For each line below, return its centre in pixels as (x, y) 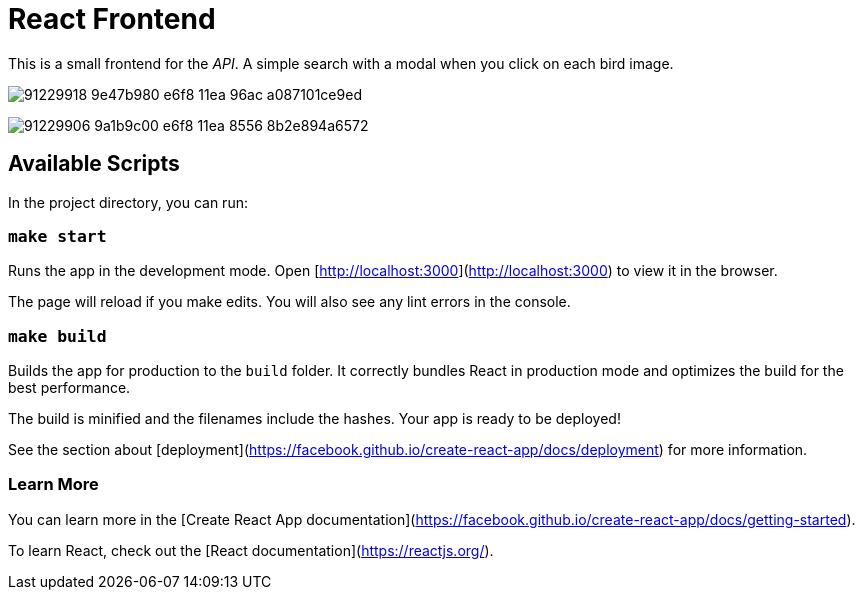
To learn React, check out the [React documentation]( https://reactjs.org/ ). (251, 550)
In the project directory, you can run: (128, 202)
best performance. (69, 388)
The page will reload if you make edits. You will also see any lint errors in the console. (289, 302)
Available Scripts (94, 164)
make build (57, 336)
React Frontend (112, 19)
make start (57, 236)
